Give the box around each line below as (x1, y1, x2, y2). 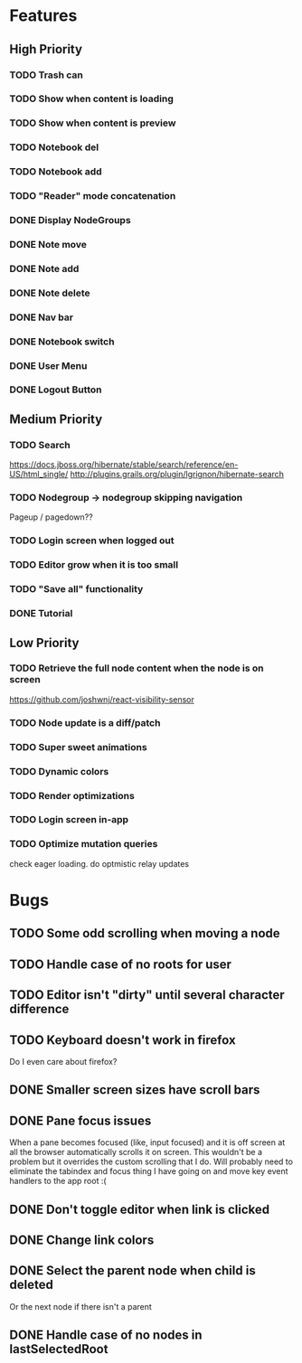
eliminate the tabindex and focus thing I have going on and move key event (9, 1166, 288, 1177)
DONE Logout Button (9, 383, 102, 396)
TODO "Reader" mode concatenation (9, 190, 176, 202)
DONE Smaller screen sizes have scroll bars (9, 1082, 260, 1098)
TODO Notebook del (9, 141, 99, 154)
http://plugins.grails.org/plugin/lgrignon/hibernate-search (70, 469, 285, 480)
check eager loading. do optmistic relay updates (9, 858, 190, 869)
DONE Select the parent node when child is (9, 1263, 256, 1279)
